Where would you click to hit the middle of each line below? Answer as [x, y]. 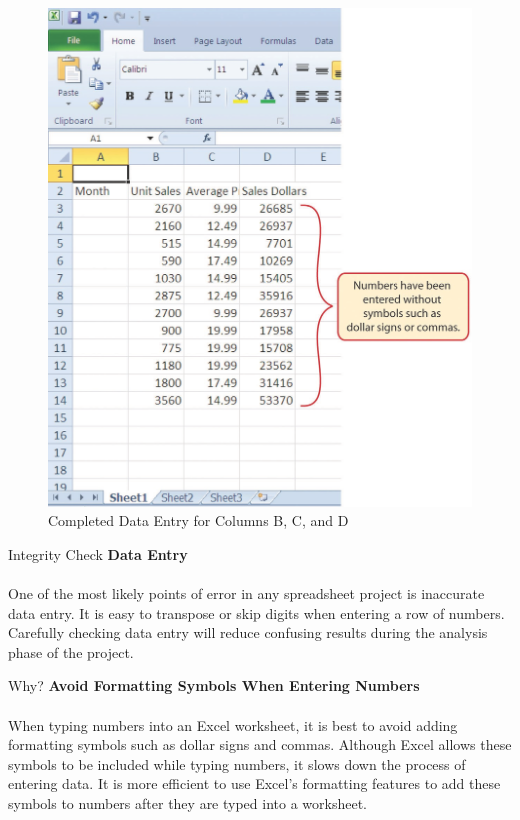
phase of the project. [71, 651]
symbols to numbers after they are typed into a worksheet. [188, 802]
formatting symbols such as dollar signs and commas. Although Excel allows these [260, 744]
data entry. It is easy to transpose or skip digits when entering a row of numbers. [256, 612]
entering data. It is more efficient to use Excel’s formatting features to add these [254, 783]
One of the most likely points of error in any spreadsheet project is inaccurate [246, 592]
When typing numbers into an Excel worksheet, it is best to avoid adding [233, 724]
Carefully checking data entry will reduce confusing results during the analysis [248, 632]
